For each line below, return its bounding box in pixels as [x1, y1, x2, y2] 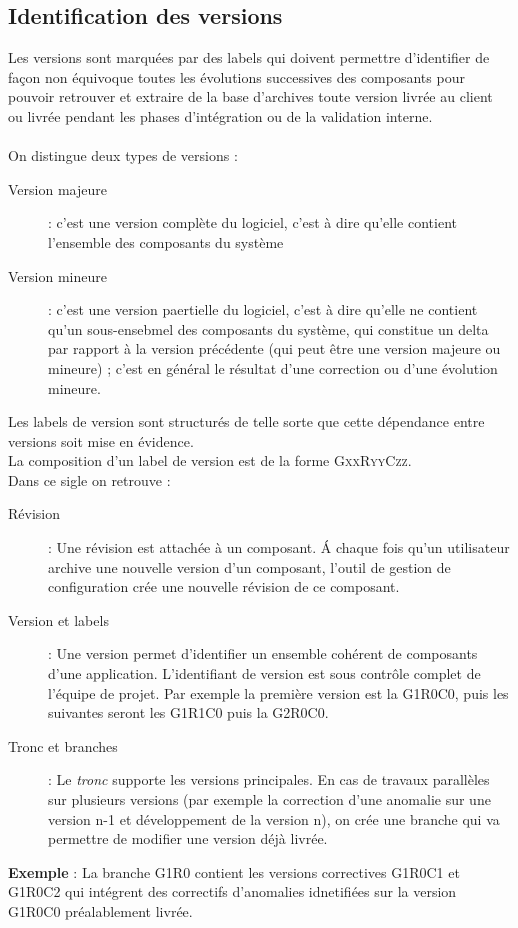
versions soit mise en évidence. [8, 430, 194, 451]
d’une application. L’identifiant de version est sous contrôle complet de [48, 663, 481, 684]
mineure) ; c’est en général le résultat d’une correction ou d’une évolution [48, 357, 498, 378]
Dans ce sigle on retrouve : [8, 469, 171, 490]
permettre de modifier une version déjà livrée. [48, 828, 328, 849]
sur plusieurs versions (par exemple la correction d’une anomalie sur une [48, 789, 491, 810]
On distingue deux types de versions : [8, 145, 238, 166]
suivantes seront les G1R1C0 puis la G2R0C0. [48, 702, 329, 723]
